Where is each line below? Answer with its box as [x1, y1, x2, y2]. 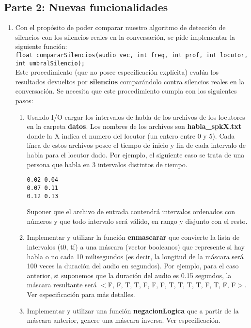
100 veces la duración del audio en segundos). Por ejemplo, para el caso [27, 261, 239, 271]
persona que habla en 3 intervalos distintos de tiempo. [27, 159, 188, 169]
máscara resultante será [27, 280, 97, 290]
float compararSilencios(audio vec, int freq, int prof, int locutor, [15, 51, 248, 59]
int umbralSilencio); [15, 60, 85, 67]
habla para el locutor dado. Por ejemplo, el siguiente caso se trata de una [27, 150, 245, 160]
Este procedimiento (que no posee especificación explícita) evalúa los [15, 67, 219, 77]
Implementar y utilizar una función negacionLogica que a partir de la [27, 305, 239, 315]
